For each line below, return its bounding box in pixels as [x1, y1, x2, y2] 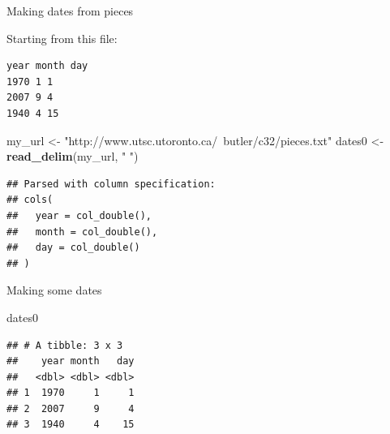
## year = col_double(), [6, 209, 152, 221]
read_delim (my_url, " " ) [6, 148, 139, 165]
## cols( [6, 194, 54, 206]
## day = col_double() [6, 242, 140, 254]
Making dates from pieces [6, 2, 134, 19]
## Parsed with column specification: [6, 178, 216, 190]
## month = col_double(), [6, 226, 158, 238]
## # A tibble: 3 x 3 [6, 339, 123, 351]
